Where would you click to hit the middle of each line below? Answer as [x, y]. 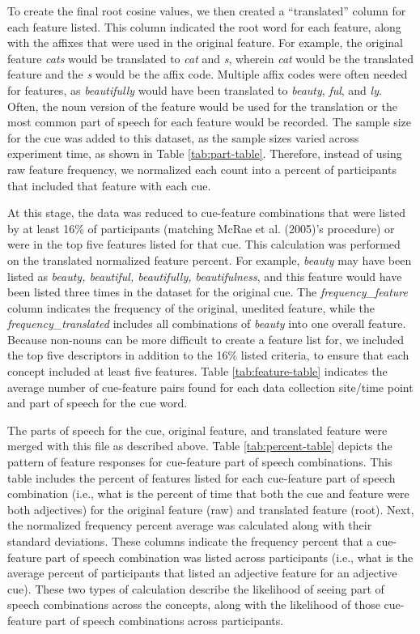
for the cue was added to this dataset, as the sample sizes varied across [183, 137]
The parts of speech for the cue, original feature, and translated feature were [197, 430]
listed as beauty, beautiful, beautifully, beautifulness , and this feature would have [205, 276]
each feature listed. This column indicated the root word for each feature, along [204, 26]
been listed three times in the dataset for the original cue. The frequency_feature [208, 292]
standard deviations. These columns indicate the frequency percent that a [190, 541]
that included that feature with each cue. [109, 185]
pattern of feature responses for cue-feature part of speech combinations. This [200, 462]
